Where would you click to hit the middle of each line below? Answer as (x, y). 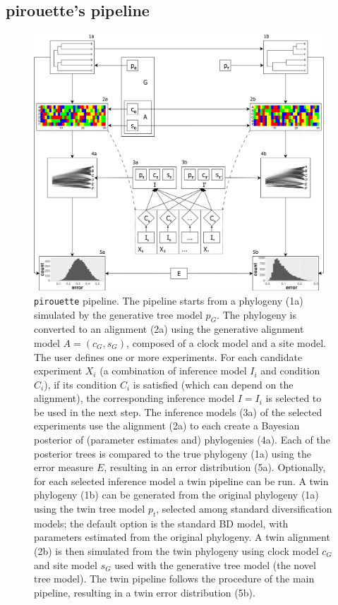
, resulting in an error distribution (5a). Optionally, (215, 467)
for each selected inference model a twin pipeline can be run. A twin (181, 481)
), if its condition (80, 384)
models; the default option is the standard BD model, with (161, 523)
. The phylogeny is (256, 314)
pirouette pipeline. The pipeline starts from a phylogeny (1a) (169, 300)
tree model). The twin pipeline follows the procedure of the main (174, 579)
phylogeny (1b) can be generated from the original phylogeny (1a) (176, 495)
